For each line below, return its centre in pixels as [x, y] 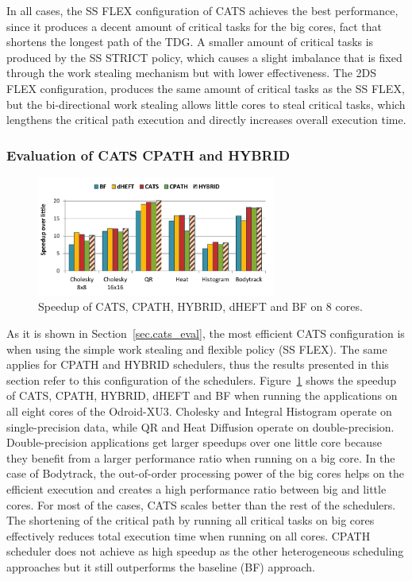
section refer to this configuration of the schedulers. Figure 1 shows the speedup [201, 380]
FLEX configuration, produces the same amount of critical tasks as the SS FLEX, [206, 88]
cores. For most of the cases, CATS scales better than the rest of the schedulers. [201, 504]
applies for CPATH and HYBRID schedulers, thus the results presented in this [198, 364]
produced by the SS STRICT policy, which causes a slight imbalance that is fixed [204, 57]
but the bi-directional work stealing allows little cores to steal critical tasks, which [206, 104]
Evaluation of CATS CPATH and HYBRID [148, 155]
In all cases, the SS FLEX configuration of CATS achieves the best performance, [202, 10]
